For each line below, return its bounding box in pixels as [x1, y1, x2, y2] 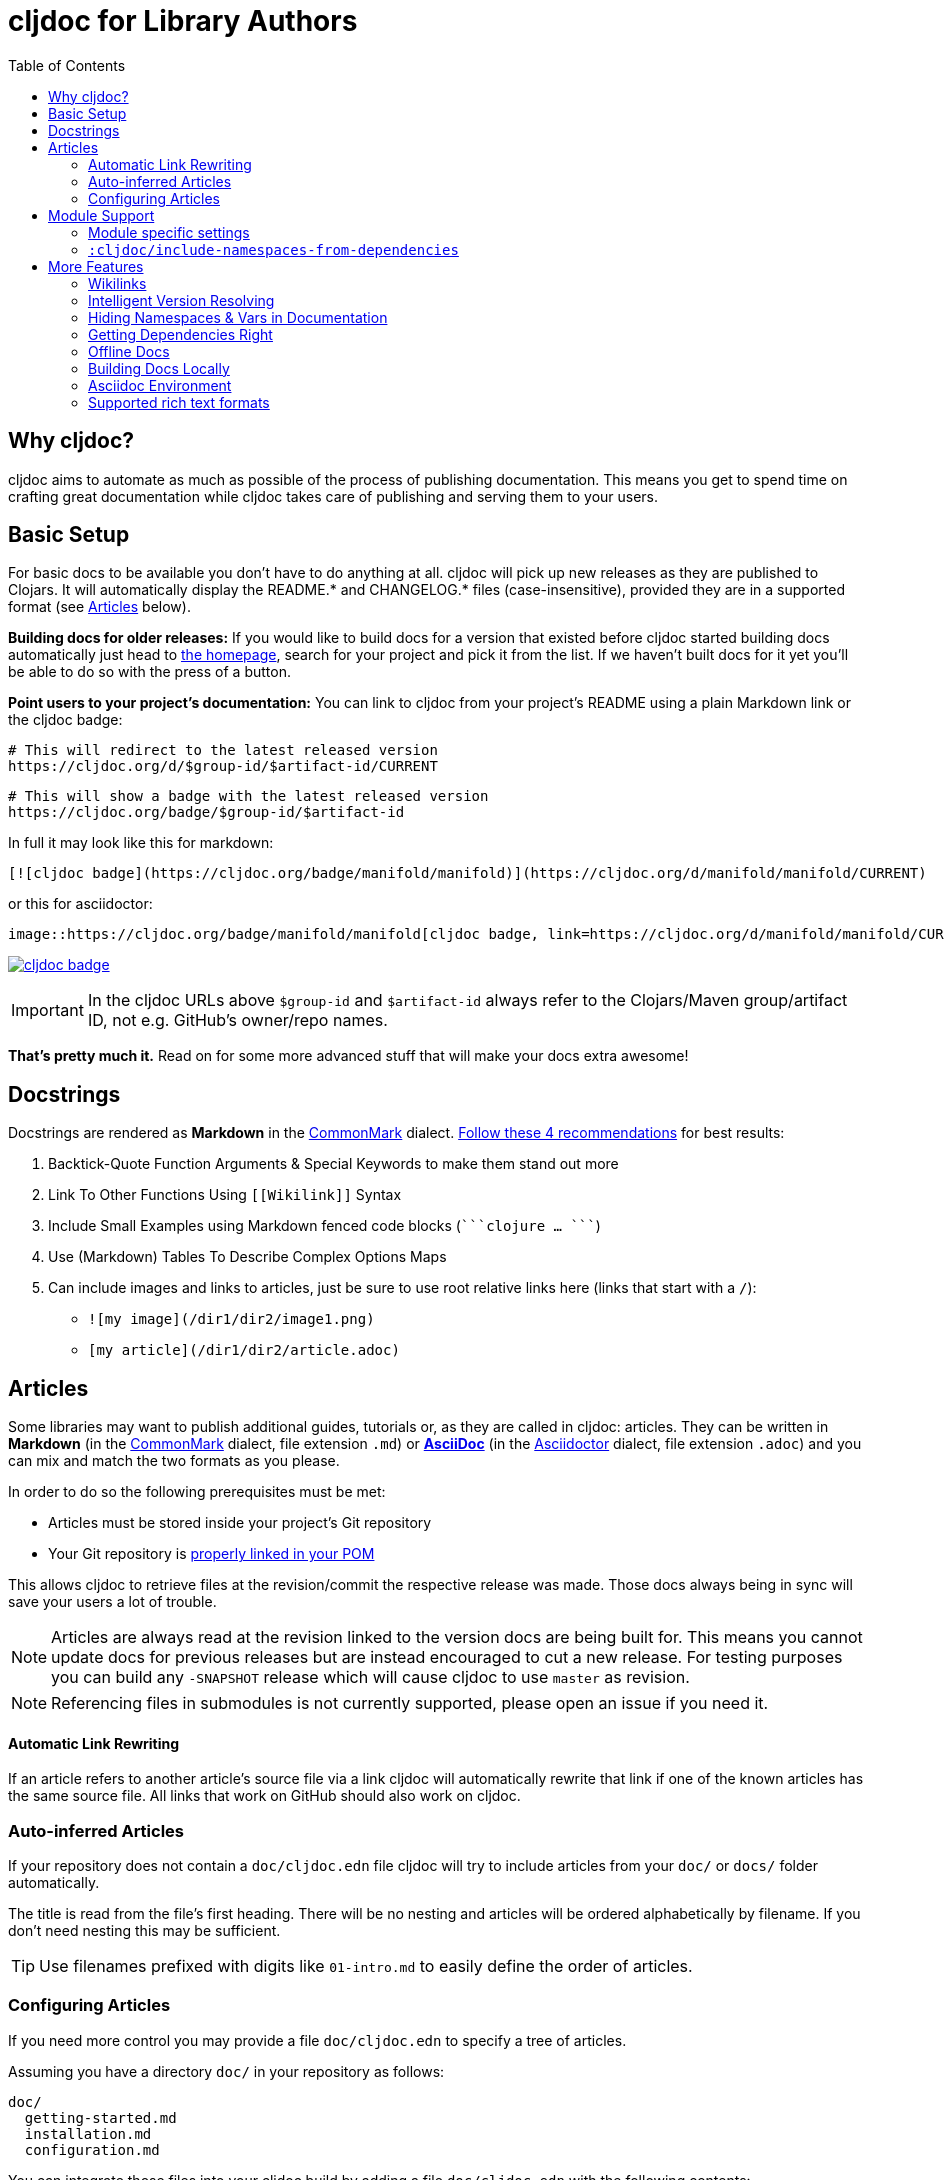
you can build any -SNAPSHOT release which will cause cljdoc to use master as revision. [51, 1667, 690, 1688]
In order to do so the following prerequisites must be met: [8, 1483, 386, 1501]
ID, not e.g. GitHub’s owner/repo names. [87, 1010, 388, 1031]
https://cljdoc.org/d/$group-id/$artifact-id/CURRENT [8, 758, 438, 775]
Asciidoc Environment [88, 376, 232, 394]
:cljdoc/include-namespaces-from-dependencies [88, 241, 459, 258]
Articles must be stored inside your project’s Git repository [48, 1514, 432, 1532]
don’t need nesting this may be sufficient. [8, 1922, 281, 1940]
